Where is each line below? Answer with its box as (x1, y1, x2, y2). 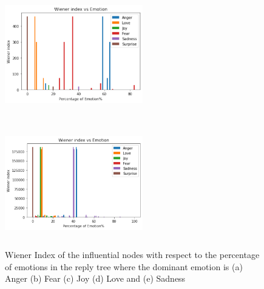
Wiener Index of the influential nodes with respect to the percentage (5, 248, 260, 260)
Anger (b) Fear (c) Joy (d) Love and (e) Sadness (5, 272, 186, 285)
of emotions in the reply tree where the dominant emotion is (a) (5, 260, 243, 273)
